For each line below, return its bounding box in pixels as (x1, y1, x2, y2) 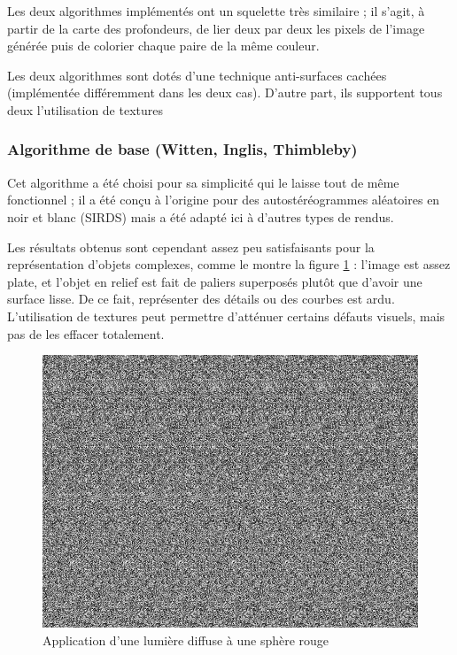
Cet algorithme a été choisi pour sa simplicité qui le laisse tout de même (7, 173, 399, 191)
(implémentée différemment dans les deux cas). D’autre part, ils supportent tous (7, 83, 443, 102)
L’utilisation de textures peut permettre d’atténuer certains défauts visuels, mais (7, 306, 445, 325)
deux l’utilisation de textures (7, 100, 163, 119)
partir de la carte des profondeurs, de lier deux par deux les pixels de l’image (7, 19, 425, 37)
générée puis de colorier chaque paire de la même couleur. (7, 36, 320, 55)
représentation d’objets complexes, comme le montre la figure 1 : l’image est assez (7, 255, 451, 274)
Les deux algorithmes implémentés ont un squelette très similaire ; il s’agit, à (7, 2, 425, 19)
